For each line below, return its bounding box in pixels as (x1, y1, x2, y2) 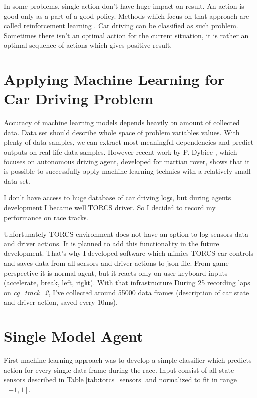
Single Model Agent (4, 326, 143, 346)
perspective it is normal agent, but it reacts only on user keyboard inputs (4, 267, 228, 278)
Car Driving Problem (4, 88, 154, 109)
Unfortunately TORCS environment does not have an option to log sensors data (4, 229, 249, 239)
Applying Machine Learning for (4, 69, 225, 89)
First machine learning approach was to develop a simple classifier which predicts (4, 355, 252, 365)
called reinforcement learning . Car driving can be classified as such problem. (4, 20, 238, 31)
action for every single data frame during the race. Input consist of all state (4, 364, 234, 375)
